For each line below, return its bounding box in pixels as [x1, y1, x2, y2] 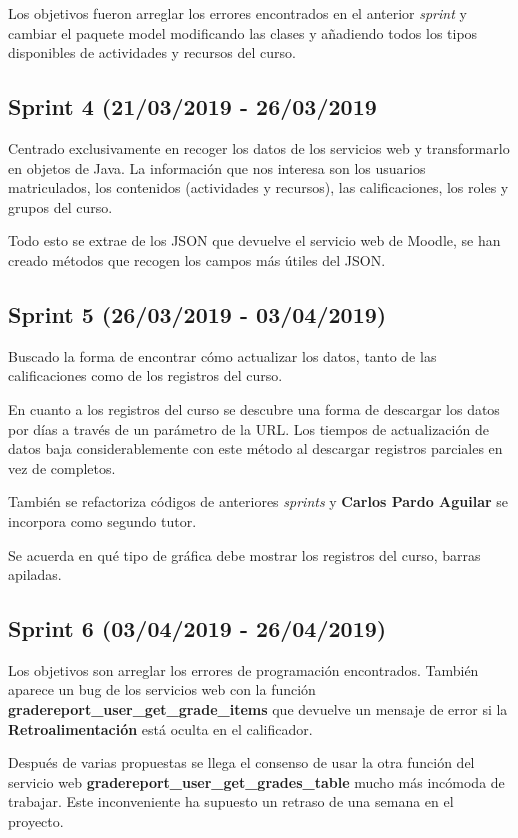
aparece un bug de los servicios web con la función [8, 679, 316, 700]
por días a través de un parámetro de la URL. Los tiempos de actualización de [8, 418, 489, 439]
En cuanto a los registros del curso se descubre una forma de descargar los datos [8, 398, 500, 419]
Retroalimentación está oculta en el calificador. [8, 718, 313, 739]
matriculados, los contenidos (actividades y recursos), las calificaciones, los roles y [8, 177, 509, 198]
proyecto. [8, 811, 64, 832]
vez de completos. [8, 457, 116, 478]
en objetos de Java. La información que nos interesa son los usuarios [8, 157, 426, 178]
